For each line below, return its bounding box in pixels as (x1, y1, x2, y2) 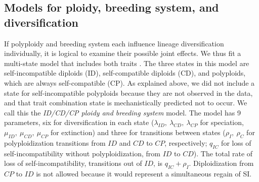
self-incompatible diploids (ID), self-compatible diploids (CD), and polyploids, (4, 68, 246, 78)
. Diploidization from (189, 158, 254, 168)
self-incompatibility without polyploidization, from (4, 148, 160, 158)
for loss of (221, 137, 251, 148)
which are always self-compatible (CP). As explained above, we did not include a (4, 77, 255, 88)
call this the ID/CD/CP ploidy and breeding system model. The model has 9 (4, 107, 241, 117)
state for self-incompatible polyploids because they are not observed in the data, (4, 87, 253, 98)
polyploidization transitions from (4, 137, 106, 148)
